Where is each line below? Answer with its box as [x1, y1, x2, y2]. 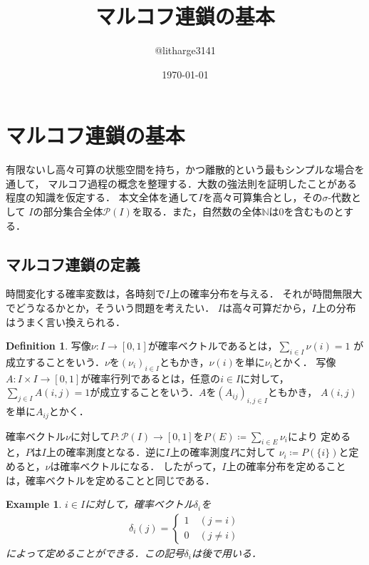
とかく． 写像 [272, 355, 336, 369]
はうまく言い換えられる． [6, 314, 125, 329]
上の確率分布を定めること [226, 459, 346, 474]
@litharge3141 [155, 43, 216, 58]
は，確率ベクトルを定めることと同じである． [6, 472, 215, 487]
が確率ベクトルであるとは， [147, 338, 278, 353]
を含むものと [284, 204, 344, 219]
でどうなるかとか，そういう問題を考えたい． [6, 300, 215, 315]
